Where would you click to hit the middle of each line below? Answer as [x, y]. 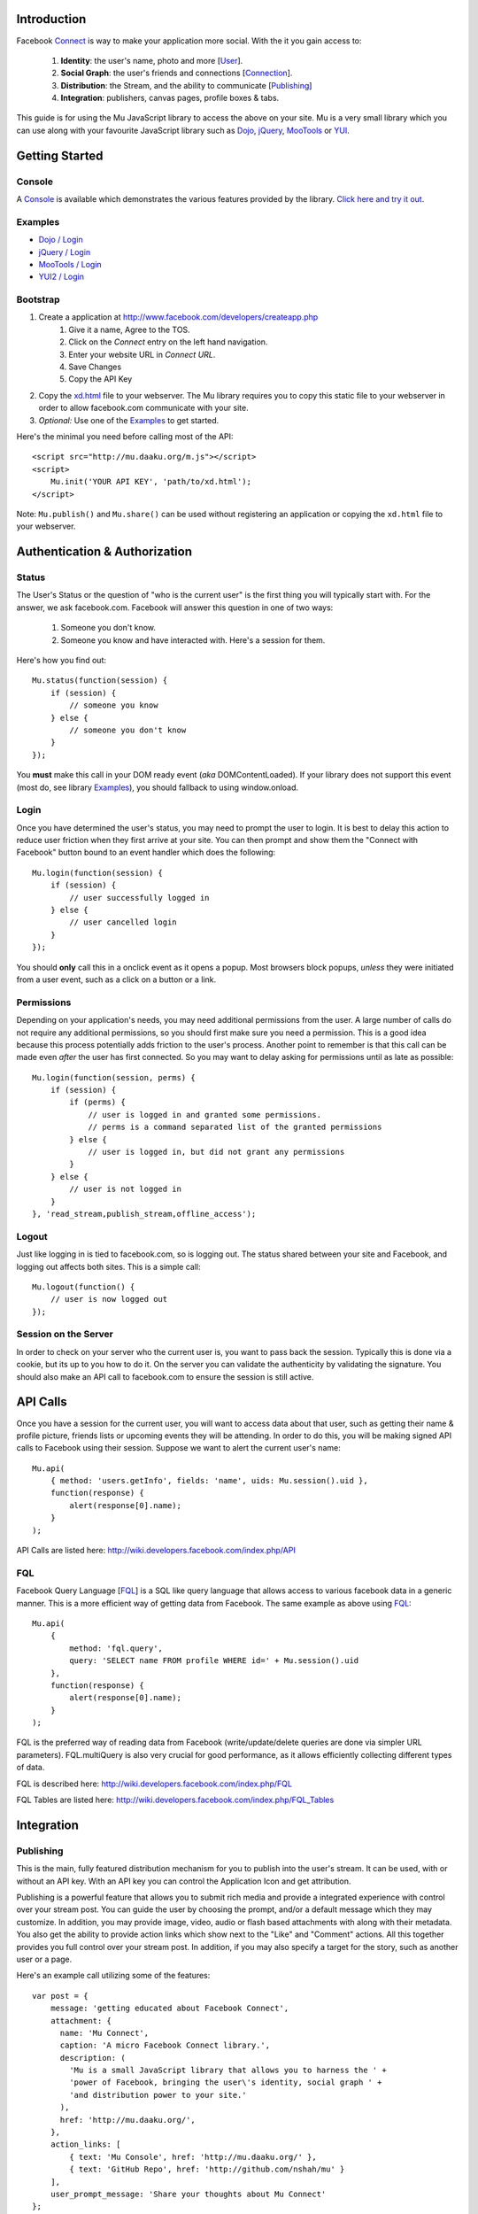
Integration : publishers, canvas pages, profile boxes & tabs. [170, 98]
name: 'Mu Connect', [104, 2033]
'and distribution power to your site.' [158, 2095]
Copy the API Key [100, 379]
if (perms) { [97, 1102]
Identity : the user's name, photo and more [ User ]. [152, 60]
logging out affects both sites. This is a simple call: [108, 1266]
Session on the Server [65, 1335]
